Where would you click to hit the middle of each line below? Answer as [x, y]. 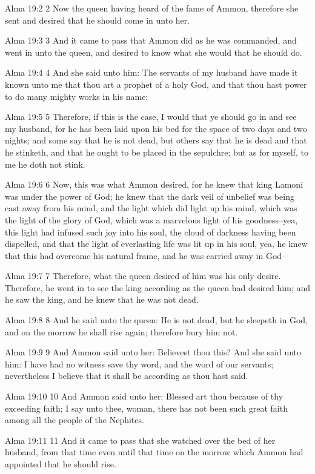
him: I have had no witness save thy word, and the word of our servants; [139, 364]
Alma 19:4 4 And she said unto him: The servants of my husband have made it [151, 72]
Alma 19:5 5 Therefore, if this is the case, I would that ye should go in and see [151, 117]
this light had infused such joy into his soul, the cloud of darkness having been [151, 232]
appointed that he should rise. [61, 464]
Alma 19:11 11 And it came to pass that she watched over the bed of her [140, 440]
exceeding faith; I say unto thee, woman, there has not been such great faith [146, 408]
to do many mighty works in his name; [77, 96]
